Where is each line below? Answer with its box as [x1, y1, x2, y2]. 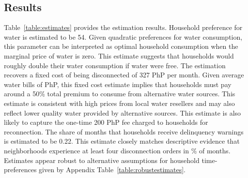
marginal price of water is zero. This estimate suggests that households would [4, 50, 234, 60]
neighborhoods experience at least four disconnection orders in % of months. [4, 145, 231, 155]
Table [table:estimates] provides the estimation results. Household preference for [4, 22, 243, 32]
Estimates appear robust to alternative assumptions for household [4, 155, 200, 165]
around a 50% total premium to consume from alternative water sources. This [4, 89, 235, 99]
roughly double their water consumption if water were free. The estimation [4, 60, 226, 70]
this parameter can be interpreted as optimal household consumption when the [4, 41, 238, 51]
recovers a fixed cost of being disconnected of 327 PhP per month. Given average [4, 70, 244, 80]
